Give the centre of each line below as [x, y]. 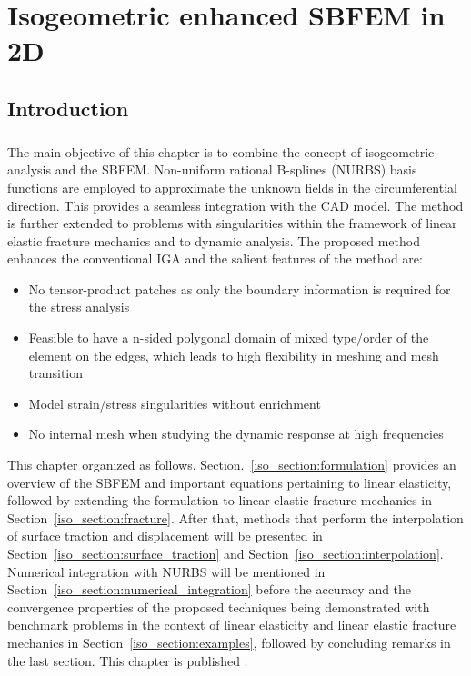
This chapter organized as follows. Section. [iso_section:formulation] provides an [232, 465]
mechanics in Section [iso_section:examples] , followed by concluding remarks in [229, 642]
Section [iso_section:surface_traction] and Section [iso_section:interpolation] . [225, 553]
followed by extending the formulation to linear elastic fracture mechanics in [220, 500]
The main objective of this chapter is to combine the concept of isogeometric [221, 151]
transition [56, 373]
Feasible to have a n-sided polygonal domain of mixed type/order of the [229, 338]
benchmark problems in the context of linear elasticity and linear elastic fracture [232, 625]
